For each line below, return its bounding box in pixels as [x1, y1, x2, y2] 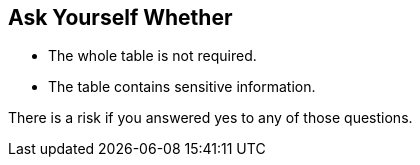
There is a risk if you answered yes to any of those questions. [8, 109, 413, 127]
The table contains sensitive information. [48, 78, 316, 96]
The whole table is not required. [48, 47, 257, 65]
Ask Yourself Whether [8, 5, 233, 30]
